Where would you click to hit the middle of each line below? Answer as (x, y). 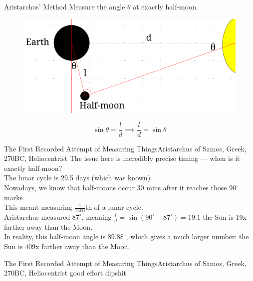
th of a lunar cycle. (114, 207)
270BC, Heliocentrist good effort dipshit (65, 273)
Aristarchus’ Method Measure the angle (65, 6)
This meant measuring (38, 207)
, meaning (97, 216)
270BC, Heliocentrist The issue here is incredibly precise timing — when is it (122, 158)
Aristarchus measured (37, 216)
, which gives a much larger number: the (187, 236)
